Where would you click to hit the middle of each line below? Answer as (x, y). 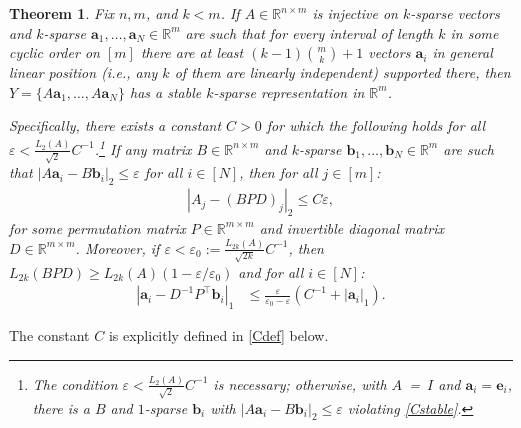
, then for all (278, 172)
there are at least (192, 52)
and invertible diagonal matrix (352, 227)
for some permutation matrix (97, 227)
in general (462, 52)
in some (474, 32)
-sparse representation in (289, 91)
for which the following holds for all (376, 125)
